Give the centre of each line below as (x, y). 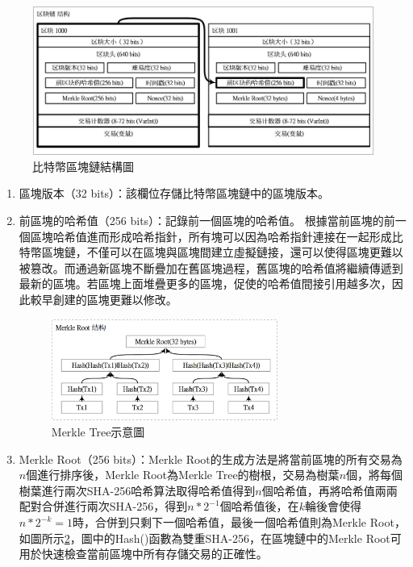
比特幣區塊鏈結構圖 (83, 166)
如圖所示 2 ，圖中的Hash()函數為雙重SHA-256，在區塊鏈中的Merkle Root (204, 538)
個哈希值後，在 (259, 506)
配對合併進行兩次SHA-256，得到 (103, 506)
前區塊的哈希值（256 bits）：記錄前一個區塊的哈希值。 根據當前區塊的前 (207, 221)
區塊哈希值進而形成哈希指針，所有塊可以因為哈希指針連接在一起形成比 (217, 236)
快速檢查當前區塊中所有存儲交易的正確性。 (154, 554)
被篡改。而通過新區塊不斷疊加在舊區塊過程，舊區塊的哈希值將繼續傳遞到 (211, 267)
